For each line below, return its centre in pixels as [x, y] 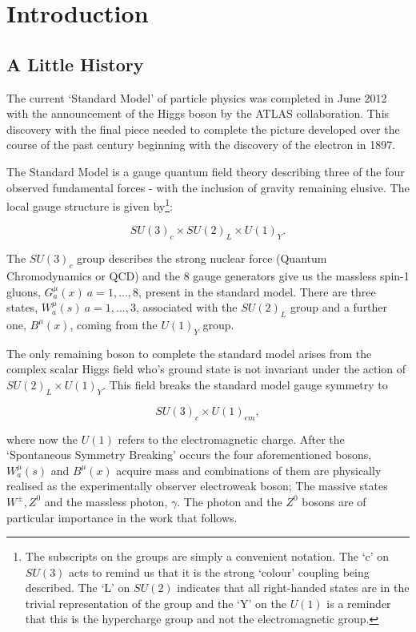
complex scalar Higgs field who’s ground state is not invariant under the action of [206, 369]
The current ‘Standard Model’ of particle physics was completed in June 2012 [197, 97]
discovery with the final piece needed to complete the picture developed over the [203, 129]
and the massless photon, [106, 501]
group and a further [339, 307]
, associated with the [187, 307]
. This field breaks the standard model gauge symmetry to [245, 384]
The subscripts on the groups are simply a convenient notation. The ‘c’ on [207, 556]
